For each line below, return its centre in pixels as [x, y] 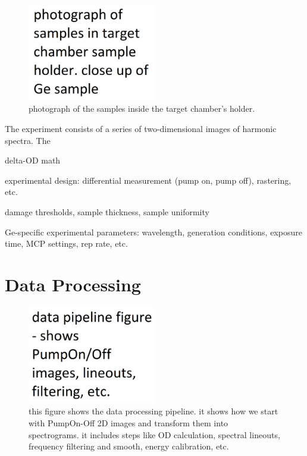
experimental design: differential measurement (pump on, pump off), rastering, [148, 180]
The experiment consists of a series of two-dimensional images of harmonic [141, 129]
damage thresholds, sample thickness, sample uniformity [107, 212]
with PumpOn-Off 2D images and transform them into [129, 422]
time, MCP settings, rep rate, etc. [66, 243]
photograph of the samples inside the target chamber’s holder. [142, 109]
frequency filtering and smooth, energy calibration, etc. [129, 446]
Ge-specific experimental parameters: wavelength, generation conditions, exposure [153, 232]
